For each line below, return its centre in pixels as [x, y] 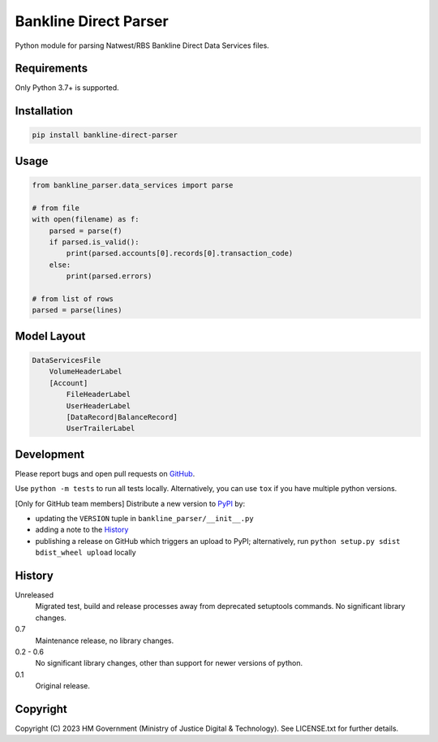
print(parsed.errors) [109, 276]
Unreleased [34, 595]
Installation [44, 111]
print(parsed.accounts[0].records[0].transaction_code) [180, 253]
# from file [56, 208]
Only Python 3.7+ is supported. [67, 88]
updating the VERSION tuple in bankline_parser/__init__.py [145, 518]
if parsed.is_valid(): [94, 242]
